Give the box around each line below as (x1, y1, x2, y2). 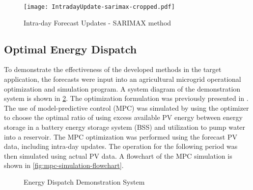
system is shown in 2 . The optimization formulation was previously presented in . (4, 93, 249, 103)
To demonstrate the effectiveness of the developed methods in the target (4, 64, 222, 74)
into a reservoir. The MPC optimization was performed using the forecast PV (4, 131, 237, 142)
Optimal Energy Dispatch (4, 41, 137, 56)
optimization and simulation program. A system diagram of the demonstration (4, 83, 241, 94)
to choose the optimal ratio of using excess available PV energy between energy (4, 112, 243, 122)
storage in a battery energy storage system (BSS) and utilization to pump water (4, 122, 246, 132)
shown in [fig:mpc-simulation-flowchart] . (4, 160, 124, 170)
